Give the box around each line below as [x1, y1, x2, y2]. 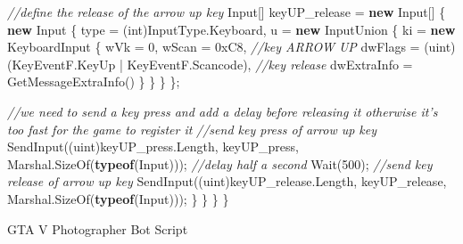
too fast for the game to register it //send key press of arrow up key [7, 119, 377, 138]
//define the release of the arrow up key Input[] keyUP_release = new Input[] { [7, 3, 446, 20]
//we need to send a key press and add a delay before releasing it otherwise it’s [7, 102, 438, 120]
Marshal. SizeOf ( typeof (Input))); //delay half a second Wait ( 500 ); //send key [7, 154, 433, 173]
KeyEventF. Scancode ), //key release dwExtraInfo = [127, 54, 413, 73]
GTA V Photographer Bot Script [7, 219, 188, 238]
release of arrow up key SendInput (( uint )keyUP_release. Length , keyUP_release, [7, 172, 447, 191]
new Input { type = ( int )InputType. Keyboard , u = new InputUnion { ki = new [7, 20, 456, 38]
